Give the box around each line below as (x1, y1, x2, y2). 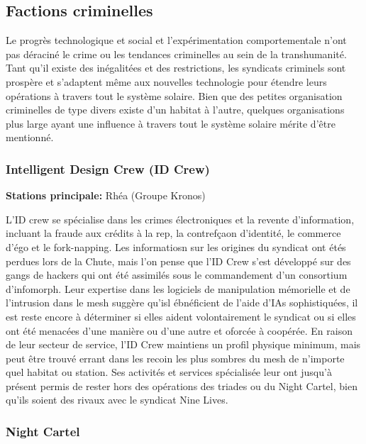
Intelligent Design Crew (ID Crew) (6, 160, 210, 177)
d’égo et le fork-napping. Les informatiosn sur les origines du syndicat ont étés (6, 239, 346, 254)
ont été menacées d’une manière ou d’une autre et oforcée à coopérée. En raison (6, 323, 353, 338)
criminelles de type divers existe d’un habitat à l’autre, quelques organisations (6, 102, 345, 117)
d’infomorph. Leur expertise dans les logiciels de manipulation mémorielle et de (6, 281, 350, 296)
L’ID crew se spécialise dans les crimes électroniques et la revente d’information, (6, 211, 355, 226)
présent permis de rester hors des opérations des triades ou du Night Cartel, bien (6, 378, 357, 393)
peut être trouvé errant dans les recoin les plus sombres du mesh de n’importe (6, 350, 345, 365)
